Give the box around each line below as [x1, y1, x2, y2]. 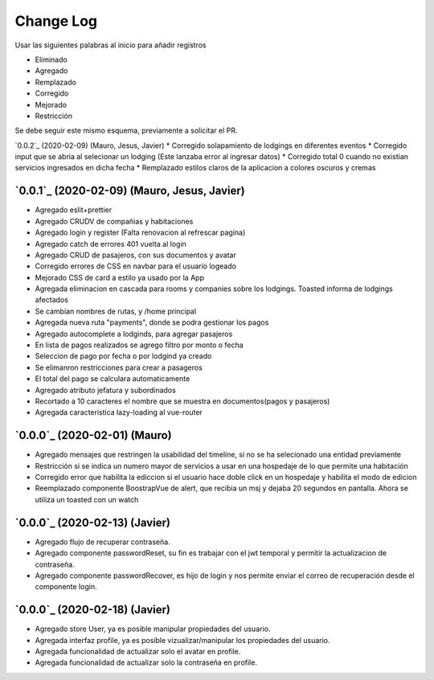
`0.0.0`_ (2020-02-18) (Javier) [14, 603, 170, 617]
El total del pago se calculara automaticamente [35, 374, 190, 383]
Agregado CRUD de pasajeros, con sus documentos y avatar [35, 250, 236, 260]
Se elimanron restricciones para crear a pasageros [35, 363, 203, 372]
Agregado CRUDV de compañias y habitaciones [35, 216, 194, 226]
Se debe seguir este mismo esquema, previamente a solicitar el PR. [14, 125, 238, 136]
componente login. [35, 582, 97, 592]
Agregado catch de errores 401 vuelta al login [35, 239, 186, 248]
